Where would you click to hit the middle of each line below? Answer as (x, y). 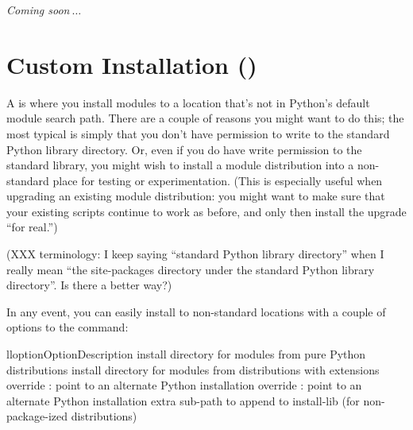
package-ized (37, 416)
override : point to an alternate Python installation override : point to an (184, 385)
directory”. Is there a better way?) (89, 285)
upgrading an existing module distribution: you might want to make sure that (196, 196)
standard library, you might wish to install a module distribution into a (180, 165)
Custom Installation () (132, 64)
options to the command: (68, 327)
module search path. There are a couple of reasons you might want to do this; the (205, 118)
